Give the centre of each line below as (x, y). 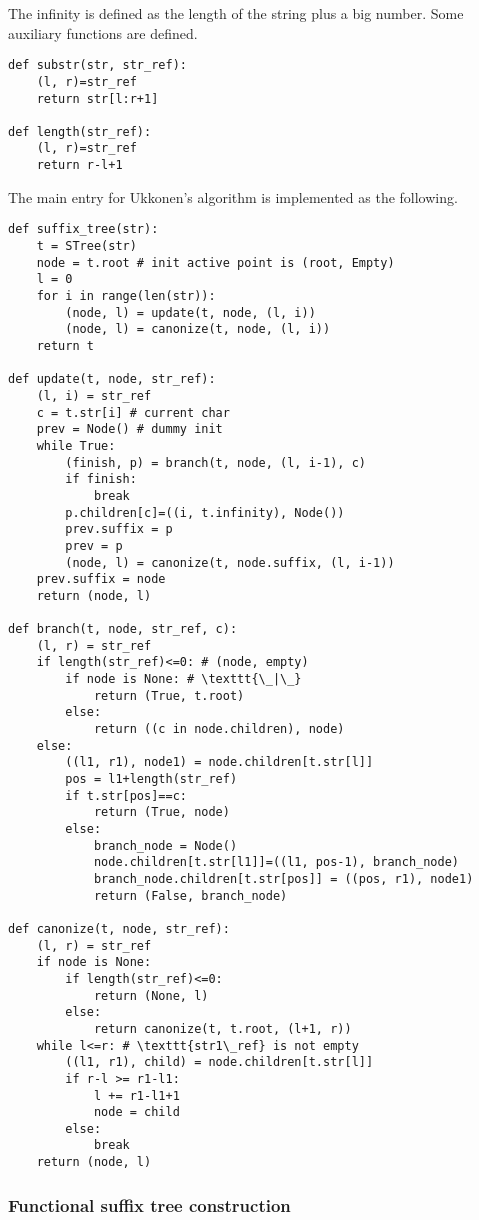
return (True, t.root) (169, 695)
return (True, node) (161, 812)
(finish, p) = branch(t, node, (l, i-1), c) (215, 462)
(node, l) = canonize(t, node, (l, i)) (198, 329)
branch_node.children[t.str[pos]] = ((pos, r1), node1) (283, 878)
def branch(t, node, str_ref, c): (123, 629)
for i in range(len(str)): (126, 296)
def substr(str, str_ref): (97, 65)
